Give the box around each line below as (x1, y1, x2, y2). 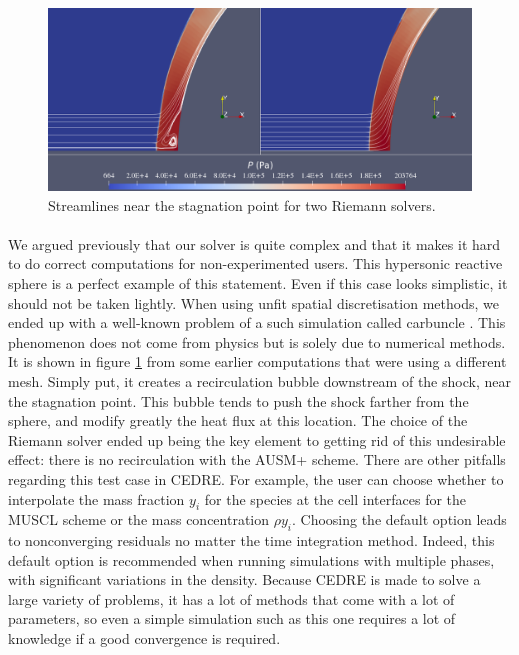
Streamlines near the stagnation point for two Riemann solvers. (48, 194, 436, 215)
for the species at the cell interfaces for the (204, 488, 467, 509)
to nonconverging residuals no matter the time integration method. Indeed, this (8, 530, 495, 551)
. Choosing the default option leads (291, 509, 507, 530)
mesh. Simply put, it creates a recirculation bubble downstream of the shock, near (8, 370, 511, 391)
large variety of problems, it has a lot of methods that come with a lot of (8, 588, 455, 609)
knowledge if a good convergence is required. (8, 628, 281, 649)
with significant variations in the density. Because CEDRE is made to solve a (8, 569, 481, 590)
